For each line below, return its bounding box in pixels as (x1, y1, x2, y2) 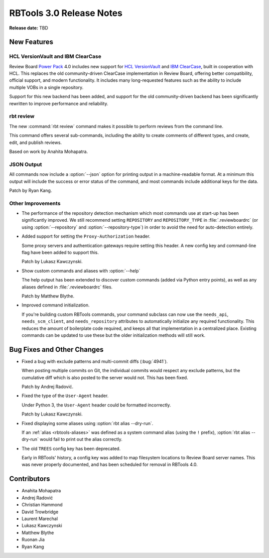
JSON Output (9, 161, 42, 168)
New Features (9, 38, 53, 46)
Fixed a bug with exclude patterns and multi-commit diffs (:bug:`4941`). (21, 358, 168, 364)
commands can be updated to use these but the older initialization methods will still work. (21, 332, 206, 338)
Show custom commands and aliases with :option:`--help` (21, 268, 140, 274)
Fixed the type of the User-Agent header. (21, 393, 109, 399)
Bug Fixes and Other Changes (9, 345, 104, 354)
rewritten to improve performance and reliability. (9, 100, 109, 107)
